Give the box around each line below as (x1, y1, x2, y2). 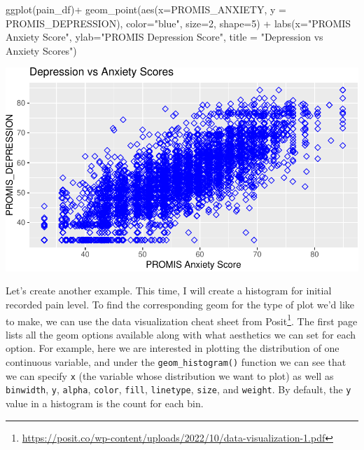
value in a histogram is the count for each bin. (6, 395, 204, 410)
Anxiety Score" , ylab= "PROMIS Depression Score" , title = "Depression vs (6, 29, 323, 44)
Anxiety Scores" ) (6, 43, 77, 57)
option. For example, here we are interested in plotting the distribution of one (6, 341, 339, 355)
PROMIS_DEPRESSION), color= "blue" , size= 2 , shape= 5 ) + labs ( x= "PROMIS (6, 15, 351, 30)
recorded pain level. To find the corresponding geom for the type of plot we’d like (6, 296, 355, 311)
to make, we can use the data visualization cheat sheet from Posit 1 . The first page (6, 311, 358, 328)
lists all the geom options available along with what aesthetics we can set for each (6, 327, 356, 341)
